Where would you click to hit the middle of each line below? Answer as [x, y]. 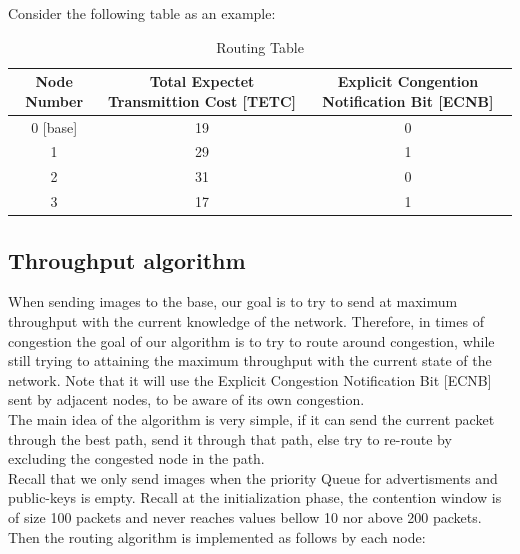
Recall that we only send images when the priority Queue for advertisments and [253, 477]
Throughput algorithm [127, 259]
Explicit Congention [408, 81]
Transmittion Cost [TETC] [202, 100]
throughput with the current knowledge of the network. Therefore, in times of [246, 321]
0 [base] [54, 126]
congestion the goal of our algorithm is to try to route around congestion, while [251, 340]
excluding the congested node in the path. [136, 458]
